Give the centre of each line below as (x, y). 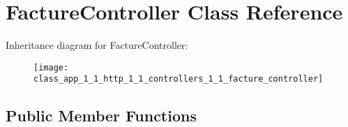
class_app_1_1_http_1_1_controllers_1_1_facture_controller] (179, 79)
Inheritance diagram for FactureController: (97, 45)
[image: (51, 67)
